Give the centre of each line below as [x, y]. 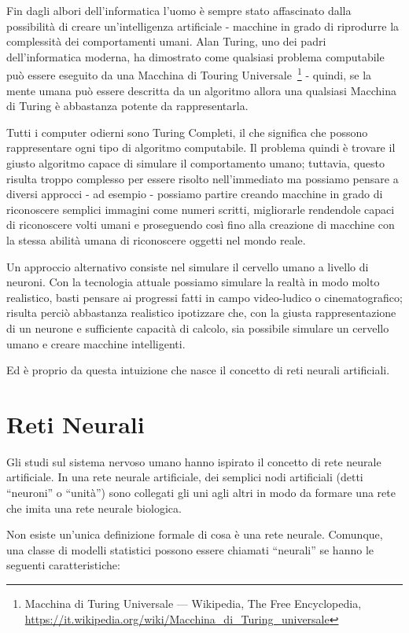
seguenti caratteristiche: [63, 565]
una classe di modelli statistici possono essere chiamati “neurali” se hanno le [190, 549]
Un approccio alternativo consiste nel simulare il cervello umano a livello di [188, 266]
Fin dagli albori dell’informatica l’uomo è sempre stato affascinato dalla [179, 10]
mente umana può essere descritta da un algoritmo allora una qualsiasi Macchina [201, 90]
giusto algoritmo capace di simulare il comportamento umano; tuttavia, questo [196, 163]
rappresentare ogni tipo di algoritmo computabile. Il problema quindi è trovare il [201, 147]
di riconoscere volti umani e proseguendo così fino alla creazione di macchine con [201, 224]
